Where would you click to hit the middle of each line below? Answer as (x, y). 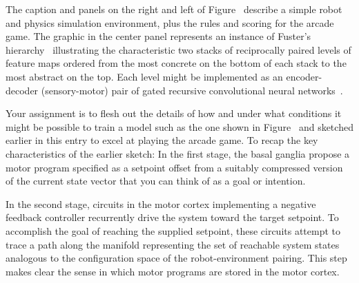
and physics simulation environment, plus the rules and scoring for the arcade (170, 22)
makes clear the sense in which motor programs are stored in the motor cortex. (173, 271)
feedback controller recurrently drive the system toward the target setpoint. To (172, 217)
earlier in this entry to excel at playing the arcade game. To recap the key (162, 140)
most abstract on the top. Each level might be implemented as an (144, 76)
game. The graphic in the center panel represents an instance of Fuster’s (158, 36)
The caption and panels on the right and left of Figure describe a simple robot (174, 9)
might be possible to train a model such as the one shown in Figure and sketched (179, 126)
